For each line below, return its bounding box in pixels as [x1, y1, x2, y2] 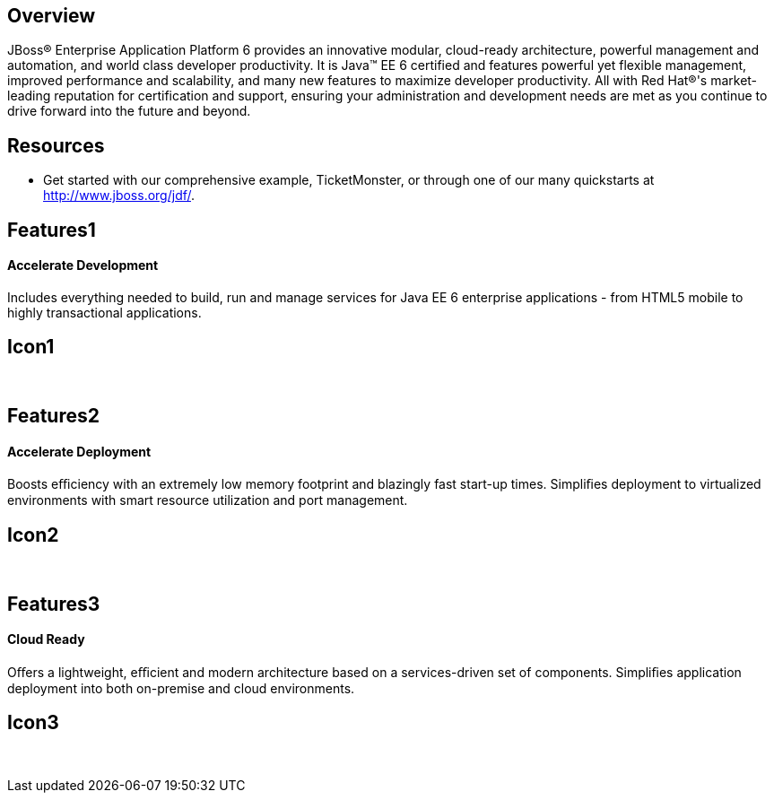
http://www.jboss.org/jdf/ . [43, 187, 196, 204]
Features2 [7, 404, 100, 428]
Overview [7, 4, 96, 27]
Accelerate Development [7, 257, 159, 274]
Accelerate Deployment [7, 443, 152, 459]
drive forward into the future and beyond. [7, 103, 251, 119]
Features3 [7, 592, 100, 615]
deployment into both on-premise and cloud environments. [7, 680, 355, 696]
